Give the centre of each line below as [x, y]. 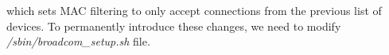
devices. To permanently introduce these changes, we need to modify [174, 26]
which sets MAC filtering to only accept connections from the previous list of [194, 10]
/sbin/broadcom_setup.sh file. [78, 41]
